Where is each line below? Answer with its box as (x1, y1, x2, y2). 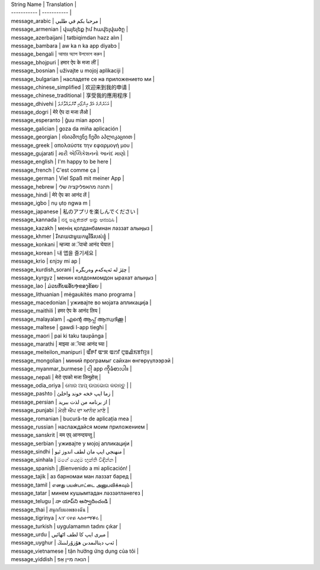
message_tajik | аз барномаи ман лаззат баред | (11, 473, 132, 480)
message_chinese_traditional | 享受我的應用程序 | (11, 92, 131, 99)
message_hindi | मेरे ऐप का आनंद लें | (11, 191, 90, 198)
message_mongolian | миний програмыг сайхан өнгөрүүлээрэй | (11, 357, 174, 364)
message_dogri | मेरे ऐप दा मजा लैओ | (11, 108, 91, 115)
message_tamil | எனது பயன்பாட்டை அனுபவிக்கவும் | (11, 481, 133, 488)
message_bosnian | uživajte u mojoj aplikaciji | (11, 67, 124, 74)
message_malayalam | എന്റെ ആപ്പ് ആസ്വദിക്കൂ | (11, 315, 127, 323)
